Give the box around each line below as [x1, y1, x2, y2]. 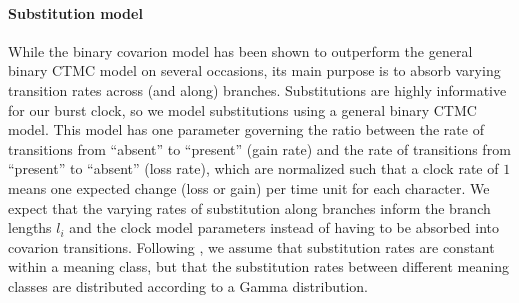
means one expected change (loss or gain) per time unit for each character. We [8, 177, 490, 198]
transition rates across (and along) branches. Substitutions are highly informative [8, 79, 507, 100]
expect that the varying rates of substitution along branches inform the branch [8, 197, 491, 218]
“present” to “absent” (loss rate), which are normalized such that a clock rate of [8, 158, 499, 179]
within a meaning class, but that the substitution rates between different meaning [8, 256, 509, 277]
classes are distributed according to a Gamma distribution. [8, 275, 368, 296]
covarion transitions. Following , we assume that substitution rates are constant [8, 236, 495, 257]
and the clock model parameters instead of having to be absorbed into [69, 217, 500, 238]
